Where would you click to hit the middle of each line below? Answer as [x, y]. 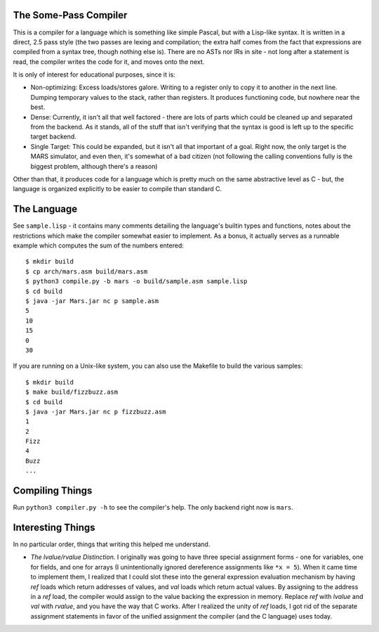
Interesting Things [54, 527]
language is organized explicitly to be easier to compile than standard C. [118, 189]
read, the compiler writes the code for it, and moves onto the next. [109, 62]
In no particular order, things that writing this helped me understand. [112, 544]
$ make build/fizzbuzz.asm [72, 392]
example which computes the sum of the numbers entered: [98, 245]
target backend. [53, 136]
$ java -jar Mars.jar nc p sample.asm [92, 301]
